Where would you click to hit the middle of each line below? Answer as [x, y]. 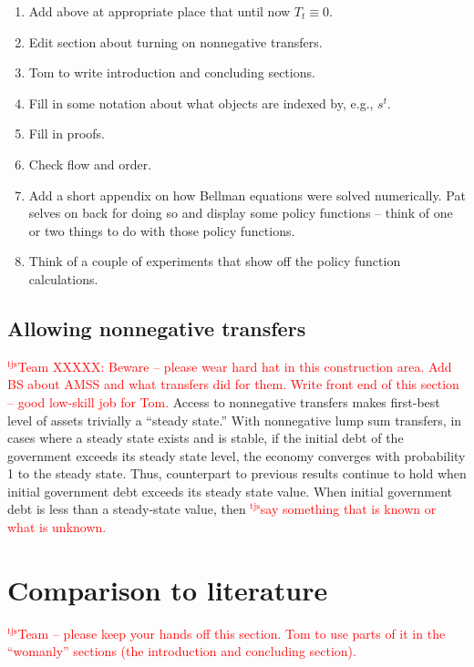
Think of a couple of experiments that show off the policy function [215, 261]
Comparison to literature [168, 589]
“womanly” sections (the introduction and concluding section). [182, 651]
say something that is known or [348, 509]
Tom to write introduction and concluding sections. [172, 72]
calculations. [63, 278]
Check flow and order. [90, 164]
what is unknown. [57, 527]
